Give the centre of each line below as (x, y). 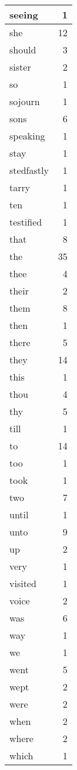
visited (23, 583)
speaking (27, 136)
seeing (24, 15)
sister (20, 67)
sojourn (25, 101)
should (23, 50)
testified (26, 222)
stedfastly (29, 170)
